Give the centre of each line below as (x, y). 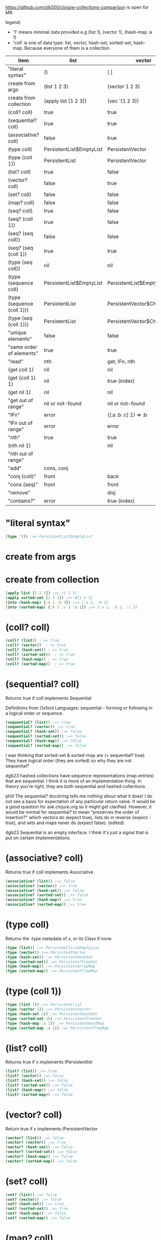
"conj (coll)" (22, 476)
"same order (23, 347)
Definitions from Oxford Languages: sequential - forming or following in (79, 708)
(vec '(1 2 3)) (123, 101)
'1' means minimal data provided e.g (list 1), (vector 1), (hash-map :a (82, 32)
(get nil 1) (20, 392)
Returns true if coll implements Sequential (48, 698)
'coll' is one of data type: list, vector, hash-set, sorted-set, (72, 43)
